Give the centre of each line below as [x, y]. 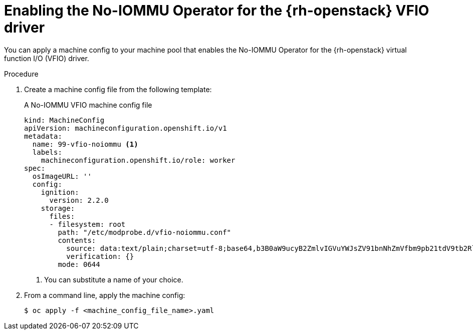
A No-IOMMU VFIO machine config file [88, 105]
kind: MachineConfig [64, 120]
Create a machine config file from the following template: [118, 89]
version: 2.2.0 [79, 200]
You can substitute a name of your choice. [114, 279]
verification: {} [100, 256]
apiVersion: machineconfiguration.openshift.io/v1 [126, 128]
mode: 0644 [79, 264]
